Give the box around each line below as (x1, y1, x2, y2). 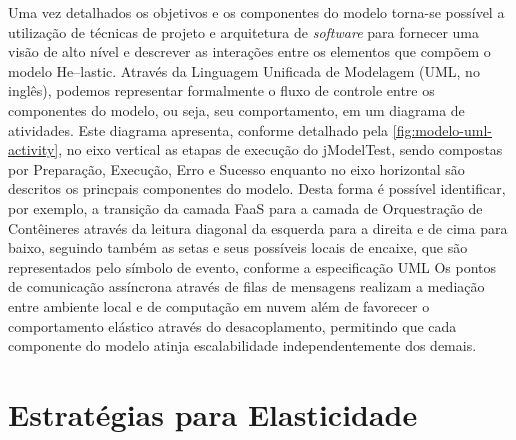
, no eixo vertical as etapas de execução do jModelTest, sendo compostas (58, 139, 503, 160)
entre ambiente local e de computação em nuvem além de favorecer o (8, 295, 430, 316)
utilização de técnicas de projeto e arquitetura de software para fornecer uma (8, 21, 480, 42)
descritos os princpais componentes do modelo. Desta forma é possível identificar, (8, 178, 506, 199)
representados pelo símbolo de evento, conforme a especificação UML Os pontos (8, 256, 496, 277)
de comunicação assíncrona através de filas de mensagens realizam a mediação (8, 276, 485, 297)
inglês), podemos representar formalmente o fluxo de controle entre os (8, 80, 435, 101)
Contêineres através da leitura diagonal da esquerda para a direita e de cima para (8, 217, 508, 238)
